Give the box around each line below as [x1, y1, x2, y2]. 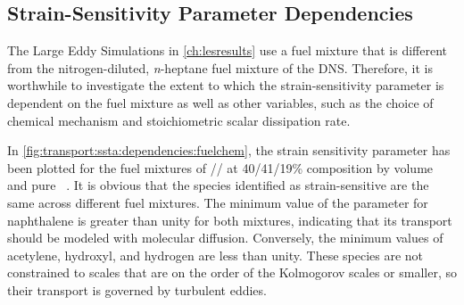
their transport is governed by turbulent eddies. [7, 280, 267, 299]
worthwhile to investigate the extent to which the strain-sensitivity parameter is [7, 76, 444, 95]
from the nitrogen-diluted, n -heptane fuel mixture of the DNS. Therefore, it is [7, 58, 433, 77]
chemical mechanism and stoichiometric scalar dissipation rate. [7, 111, 351, 129]
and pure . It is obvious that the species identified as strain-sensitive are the [7, 176, 429, 194]
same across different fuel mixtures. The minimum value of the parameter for [7, 193, 428, 211]
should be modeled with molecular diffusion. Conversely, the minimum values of [7, 228, 443, 247]
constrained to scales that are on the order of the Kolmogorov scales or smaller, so [7, 263, 457, 282]
